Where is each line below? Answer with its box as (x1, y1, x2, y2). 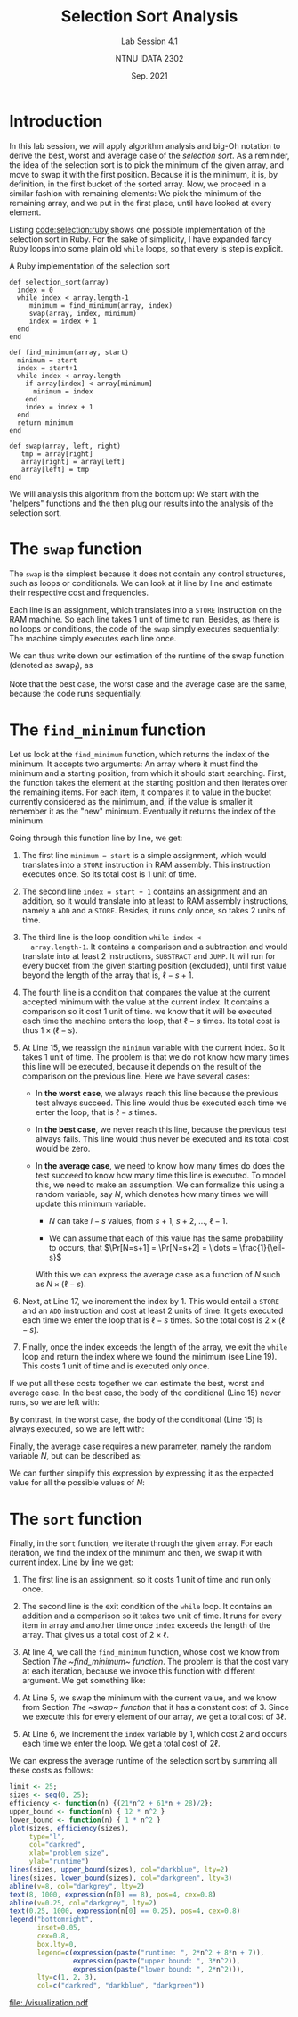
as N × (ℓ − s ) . (35, 1278, 86, 1290)
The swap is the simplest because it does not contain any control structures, (9, 568, 286, 579)
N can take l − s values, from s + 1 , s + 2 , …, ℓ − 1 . (48, 1216, 229, 1227)
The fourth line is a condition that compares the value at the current (21, 988, 270, 998)
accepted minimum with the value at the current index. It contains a (21, 996, 270, 1007)
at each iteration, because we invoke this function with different (21, 1666, 256, 1676)
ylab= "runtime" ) (28, 1857, 90, 1866)
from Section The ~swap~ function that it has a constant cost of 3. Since (21, 1702, 289, 1713)
